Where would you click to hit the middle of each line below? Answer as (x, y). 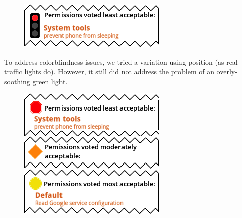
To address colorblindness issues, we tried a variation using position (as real (121, 61)
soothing (17, 81)
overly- (227, 71)
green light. (50, 81)
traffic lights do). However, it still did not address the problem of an (109, 71)
